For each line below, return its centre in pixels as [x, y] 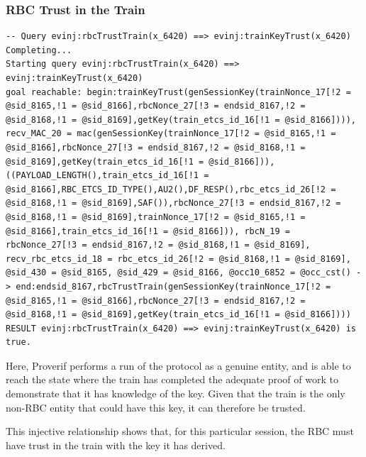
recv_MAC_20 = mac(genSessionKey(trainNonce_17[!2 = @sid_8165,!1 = [171, 134]
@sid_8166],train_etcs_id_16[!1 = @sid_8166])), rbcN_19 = [148, 231]
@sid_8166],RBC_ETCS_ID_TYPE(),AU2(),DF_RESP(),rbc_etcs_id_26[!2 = [171, 189]
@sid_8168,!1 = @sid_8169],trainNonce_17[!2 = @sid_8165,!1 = [156, 217]
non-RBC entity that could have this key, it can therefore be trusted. [156, 407]
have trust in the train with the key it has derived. [116, 445]
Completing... [39, 50]
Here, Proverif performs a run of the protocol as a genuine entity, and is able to [178, 365]
